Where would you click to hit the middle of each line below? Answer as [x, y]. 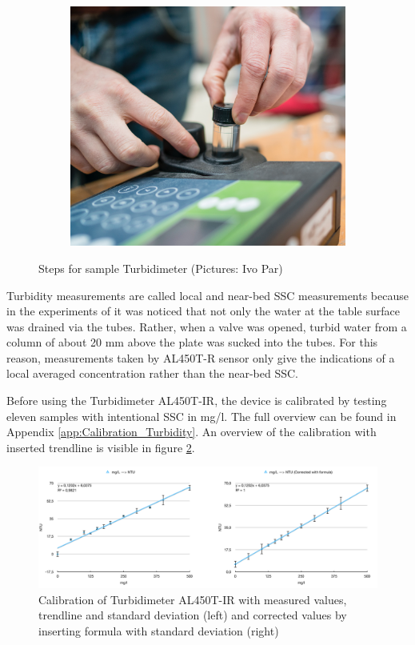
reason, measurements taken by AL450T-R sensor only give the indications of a [201, 357]
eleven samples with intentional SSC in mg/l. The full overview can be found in [202, 416]
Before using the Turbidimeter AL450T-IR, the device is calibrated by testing [197, 401]
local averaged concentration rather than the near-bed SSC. [152, 373]
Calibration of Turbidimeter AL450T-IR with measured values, [193, 599]
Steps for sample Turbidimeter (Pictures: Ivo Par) [161, 268]
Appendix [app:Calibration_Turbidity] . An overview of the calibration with [192, 432]
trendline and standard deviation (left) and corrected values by [193, 615]
